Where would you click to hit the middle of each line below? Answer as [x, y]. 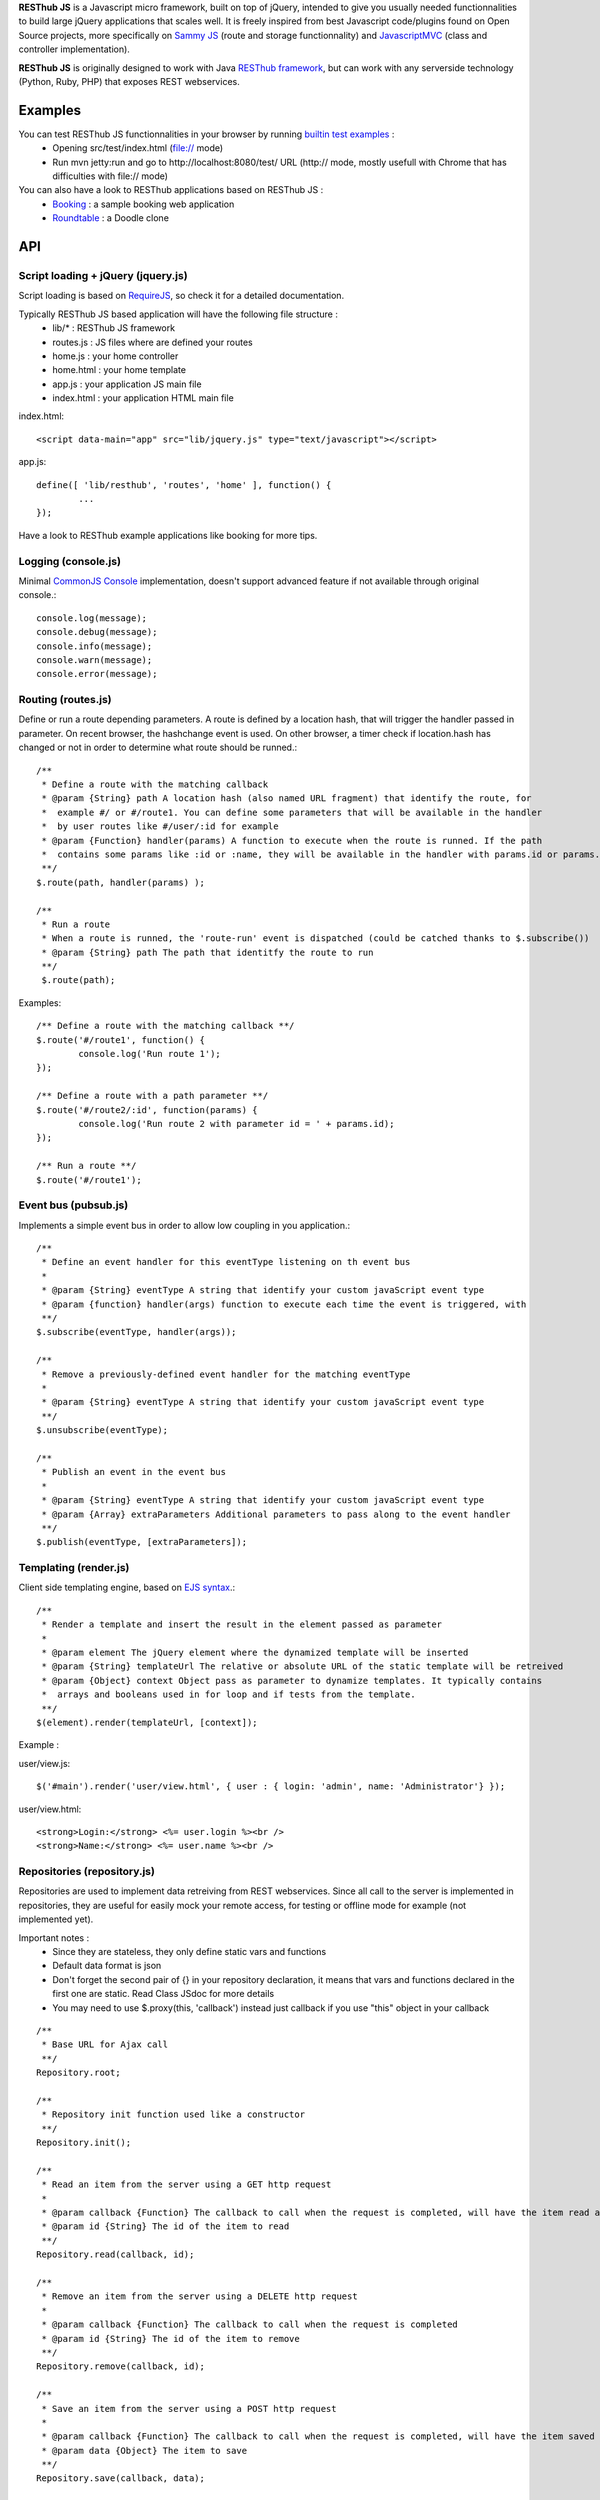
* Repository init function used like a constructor [173, 2114]
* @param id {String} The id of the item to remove [170, 2338]
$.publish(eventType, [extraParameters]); [142, 1542]
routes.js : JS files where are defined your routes [153, 342]
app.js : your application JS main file [127, 384]
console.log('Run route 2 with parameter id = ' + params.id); [236, 1123]
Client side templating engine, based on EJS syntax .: [127, 1587]
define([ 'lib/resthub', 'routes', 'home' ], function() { [184, 484]
